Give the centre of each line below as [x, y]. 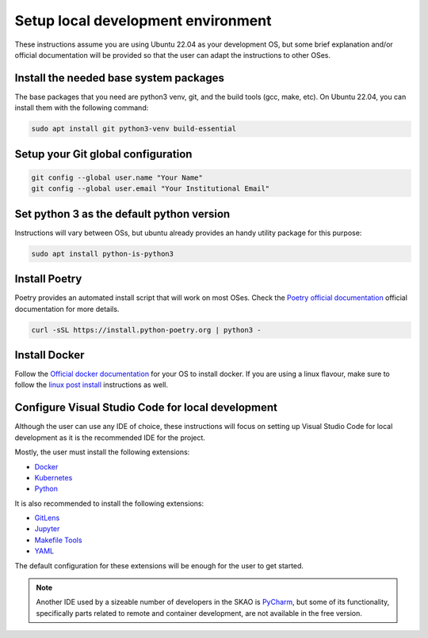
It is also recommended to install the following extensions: [109, 503]
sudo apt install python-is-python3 [103, 254]
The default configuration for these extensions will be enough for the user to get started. [159, 565]
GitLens [47, 518]
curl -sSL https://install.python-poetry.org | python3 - [146, 330]
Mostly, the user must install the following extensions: [102, 452]
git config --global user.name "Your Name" [117, 177]
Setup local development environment [143, 21]
